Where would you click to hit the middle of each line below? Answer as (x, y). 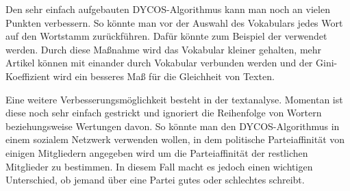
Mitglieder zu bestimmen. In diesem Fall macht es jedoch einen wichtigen (159, 166)
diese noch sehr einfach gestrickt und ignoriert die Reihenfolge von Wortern (164, 113)
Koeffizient (28, 76)
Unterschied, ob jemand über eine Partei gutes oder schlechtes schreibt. (155, 180)
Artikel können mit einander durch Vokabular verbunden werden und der (159, 63)
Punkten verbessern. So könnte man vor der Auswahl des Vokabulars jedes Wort (174, 22)
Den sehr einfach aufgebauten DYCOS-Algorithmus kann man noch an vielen (168, 9)
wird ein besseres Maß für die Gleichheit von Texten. (164, 76)
